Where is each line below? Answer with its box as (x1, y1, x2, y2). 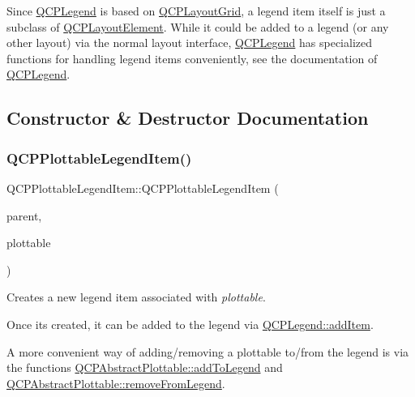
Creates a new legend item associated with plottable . (6, 288, 266, 305)
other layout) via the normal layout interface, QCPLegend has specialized (6, 34, 373, 51)
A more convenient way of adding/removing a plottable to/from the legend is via (6, 343, 409, 360)
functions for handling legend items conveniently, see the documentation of (6, 49, 378, 66)
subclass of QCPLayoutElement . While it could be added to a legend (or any (6, 18, 389, 35)
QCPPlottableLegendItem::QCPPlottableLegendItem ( (6, 179, 279, 196)
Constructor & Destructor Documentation (6, 105, 369, 130)
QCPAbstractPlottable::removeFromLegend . (6, 374, 225, 391)
